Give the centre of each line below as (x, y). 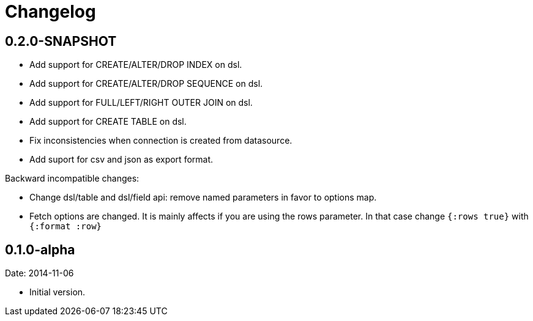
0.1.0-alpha (40, 249)
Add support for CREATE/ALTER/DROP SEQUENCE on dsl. (146, 84)
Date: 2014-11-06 (39, 273)
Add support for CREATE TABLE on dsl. (108, 122)
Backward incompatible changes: (72, 179)
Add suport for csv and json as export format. (121, 160)
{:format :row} (66, 227)
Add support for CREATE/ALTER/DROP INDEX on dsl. (136, 65)
